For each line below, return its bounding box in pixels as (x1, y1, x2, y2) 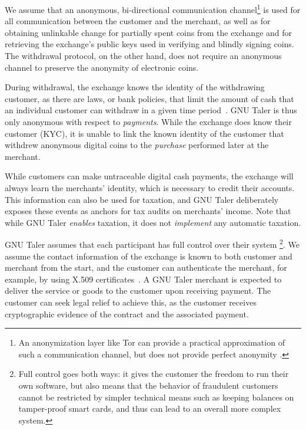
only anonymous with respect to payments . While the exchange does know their (5, 116, 292, 127)
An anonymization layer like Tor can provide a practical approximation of (18, 336, 285, 349)
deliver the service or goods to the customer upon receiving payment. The (5, 284, 271, 297)
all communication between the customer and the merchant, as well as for (5, 15, 271, 27)
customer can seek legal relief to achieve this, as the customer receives (5, 296, 257, 308)
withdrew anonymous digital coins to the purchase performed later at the (5, 139, 269, 151)
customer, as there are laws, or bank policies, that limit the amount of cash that (5, 92, 294, 104)
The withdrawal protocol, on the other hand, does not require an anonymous (5, 50, 282, 62)
